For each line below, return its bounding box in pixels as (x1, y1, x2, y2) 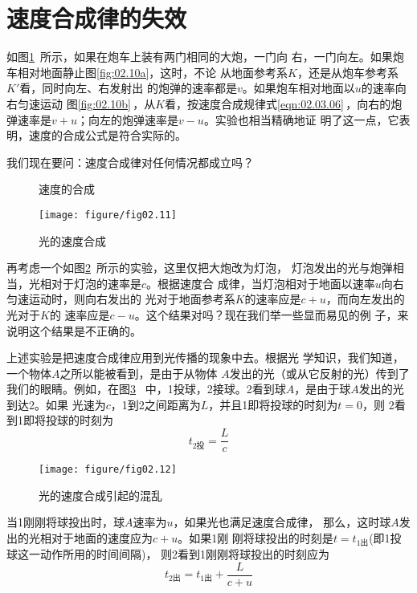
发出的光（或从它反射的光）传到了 (229, 364, 410, 381)
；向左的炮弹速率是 (76, 111, 178, 128)
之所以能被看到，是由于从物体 (59, 364, 218, 381)
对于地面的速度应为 (51, 529, 153, 546)
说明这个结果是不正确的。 (6, 322, 141, 339)
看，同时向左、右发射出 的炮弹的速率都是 (19, 79, 237, 96)
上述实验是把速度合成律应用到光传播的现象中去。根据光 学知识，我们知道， (6, 349, 404, 366)
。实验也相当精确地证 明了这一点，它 (203, 111, 399, 128)
